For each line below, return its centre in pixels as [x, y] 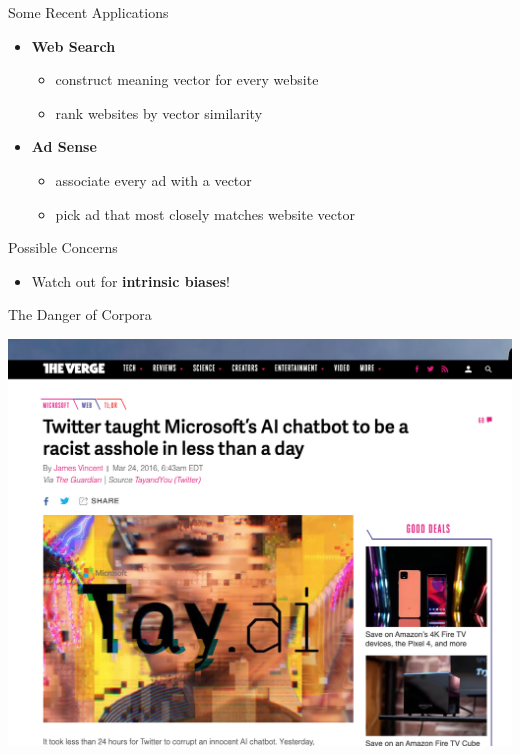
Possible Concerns [63, 247]
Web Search [73, 45]
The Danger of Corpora [80, 314]
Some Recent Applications [88, 12]
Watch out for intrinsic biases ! [130, 280]
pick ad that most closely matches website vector [205, 213]
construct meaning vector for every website [187, 79]
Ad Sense [64, 146]
